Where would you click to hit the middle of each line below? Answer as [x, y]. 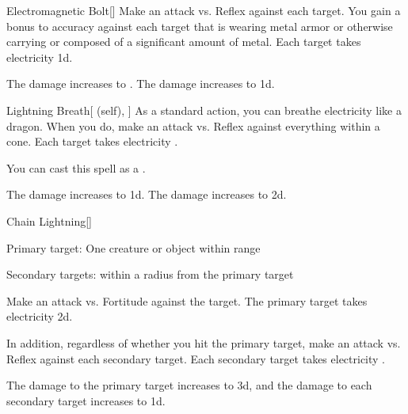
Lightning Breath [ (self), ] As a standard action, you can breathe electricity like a [204, 110]
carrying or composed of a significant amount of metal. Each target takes [184, 42]
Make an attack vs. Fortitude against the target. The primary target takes [187, 300]
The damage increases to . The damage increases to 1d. [141, 84]
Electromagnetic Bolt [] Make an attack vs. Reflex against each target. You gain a [204, 10]
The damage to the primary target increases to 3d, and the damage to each [189, 385]
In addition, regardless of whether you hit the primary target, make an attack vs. [204, 342]
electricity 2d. [40, 316]
